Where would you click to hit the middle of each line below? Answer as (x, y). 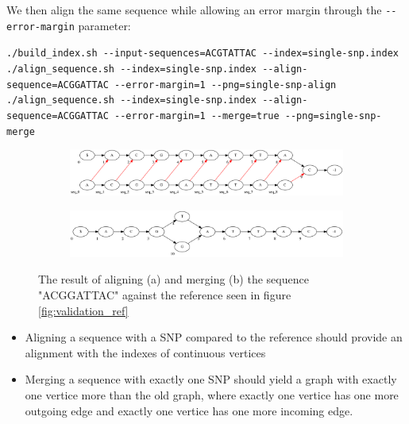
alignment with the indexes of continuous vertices (145, 352)
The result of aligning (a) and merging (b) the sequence (174, 279)
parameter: (104, 25)
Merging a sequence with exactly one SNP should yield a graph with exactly (211, 379)
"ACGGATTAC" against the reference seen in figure (165, 294)
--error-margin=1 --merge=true (197, 116)
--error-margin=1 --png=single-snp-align (226, 85)
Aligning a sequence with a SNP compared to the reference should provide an (214, 337)
